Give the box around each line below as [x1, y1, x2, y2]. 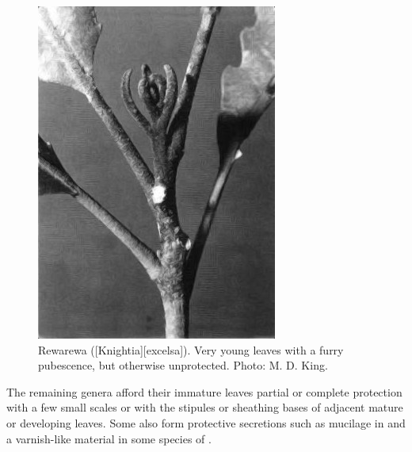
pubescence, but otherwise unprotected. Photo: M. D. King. [38, 357, 328, 373]
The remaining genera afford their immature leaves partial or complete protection [6, 383, 402, 400]
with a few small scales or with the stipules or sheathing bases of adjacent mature [6, 399, 403, 416]
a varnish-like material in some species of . [6, 430, 212, 446]
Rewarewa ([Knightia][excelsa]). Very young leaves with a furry [38, 341, 344, 358]
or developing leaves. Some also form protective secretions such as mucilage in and [6, 414, 406, 431]
